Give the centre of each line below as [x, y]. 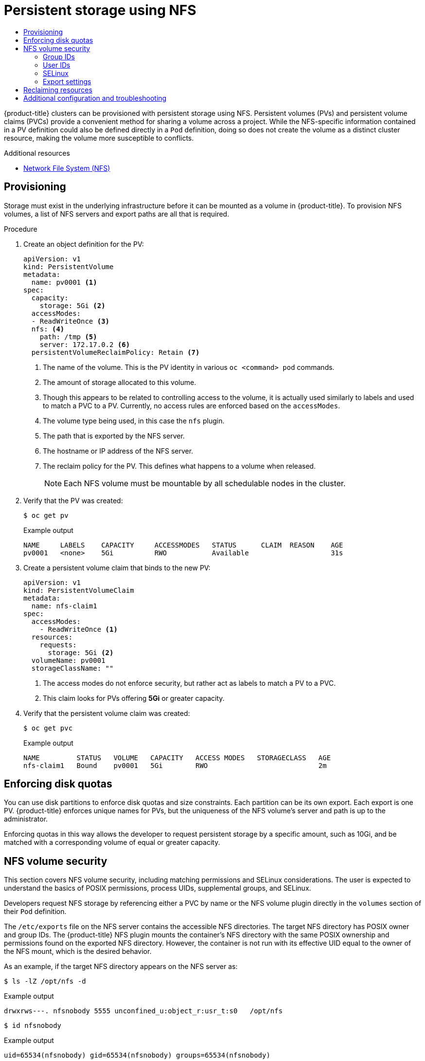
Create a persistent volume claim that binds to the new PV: [117, 567]
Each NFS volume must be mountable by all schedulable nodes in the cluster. [205, 483]
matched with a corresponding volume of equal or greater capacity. [112, 842]
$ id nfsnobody [33, 1026]
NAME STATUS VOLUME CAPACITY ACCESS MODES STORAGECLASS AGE [177, 758]
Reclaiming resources [58, 90]
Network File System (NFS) [67, 168]
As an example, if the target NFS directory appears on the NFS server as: [121, 967]
